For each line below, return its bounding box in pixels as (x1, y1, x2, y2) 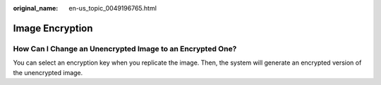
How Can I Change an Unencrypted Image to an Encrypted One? (13, 44, 237, 53)
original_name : (13, 4, 59, 12)
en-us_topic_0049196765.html (68, 4, 157, 12)
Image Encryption (13, 22, 93, 34)
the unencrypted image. (13, 68, 83, 77)
